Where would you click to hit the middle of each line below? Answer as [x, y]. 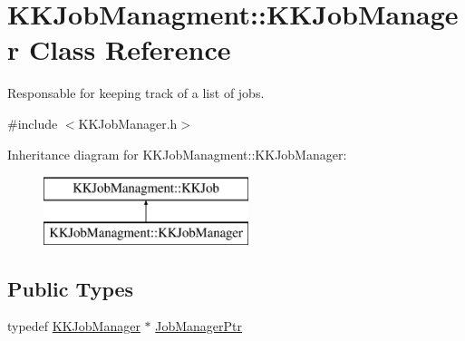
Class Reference [130, 49]
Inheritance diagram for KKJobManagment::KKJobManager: [177, 154]
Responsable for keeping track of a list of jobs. [136, 93]
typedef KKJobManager [74, 326]
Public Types [71, 288]
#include [33, 123]
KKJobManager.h [128, 123]
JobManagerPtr [199, 326]
